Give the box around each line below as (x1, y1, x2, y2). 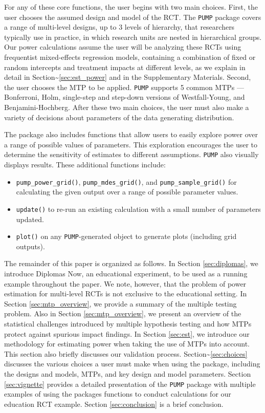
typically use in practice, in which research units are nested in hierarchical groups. (4, 31, 262, 42)
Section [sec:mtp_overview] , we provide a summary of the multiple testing (4, 298, 237, 309)
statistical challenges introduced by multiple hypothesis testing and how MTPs (4, 318, 252, 329)
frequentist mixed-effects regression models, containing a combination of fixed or (4, 52, 256, 62)
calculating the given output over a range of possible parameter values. (16, 186, 238, 197)
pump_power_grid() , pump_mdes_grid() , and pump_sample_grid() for (16, 176, 237, 187)
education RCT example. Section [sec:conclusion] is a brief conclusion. (4, 398, 224, 409)
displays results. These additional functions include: (4, 159, 166, 170)
